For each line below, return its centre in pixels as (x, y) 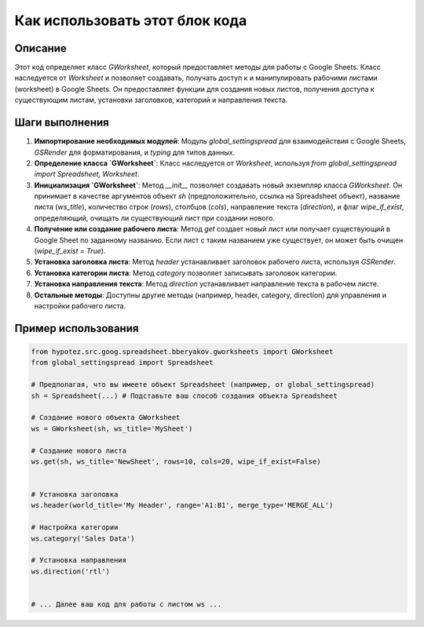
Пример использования (77, 328)
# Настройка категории (75, 527)
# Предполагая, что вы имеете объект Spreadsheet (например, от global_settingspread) (203, 385)
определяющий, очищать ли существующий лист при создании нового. (155, 218)
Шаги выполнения (62, 123)
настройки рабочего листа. (80, 306)
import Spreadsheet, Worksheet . (87, 174)
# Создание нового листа (79, 450)
